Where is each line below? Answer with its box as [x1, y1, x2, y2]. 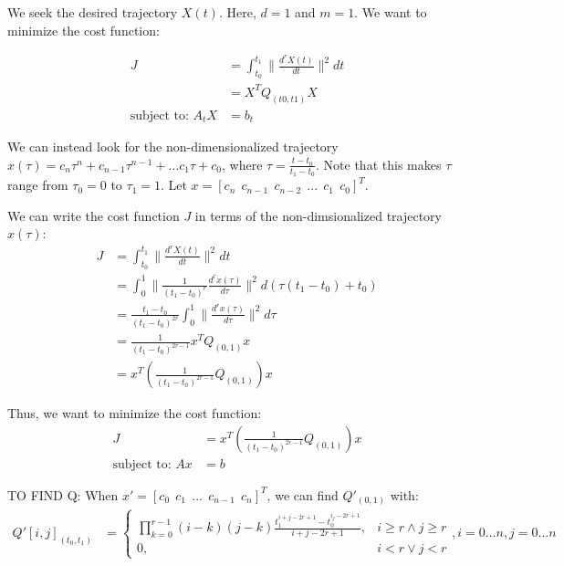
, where [221, 154, 263, 173]
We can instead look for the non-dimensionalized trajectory [7, 137, 339, 156]
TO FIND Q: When [7, 485, 119, 504]
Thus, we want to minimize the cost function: [7, 404, 262, 423]
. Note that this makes [316, 154, 442, 173]
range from [7, 175, 68, 194]
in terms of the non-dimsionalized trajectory [194, 205, 443, 225]
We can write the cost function [7, 205, 180, 225]
